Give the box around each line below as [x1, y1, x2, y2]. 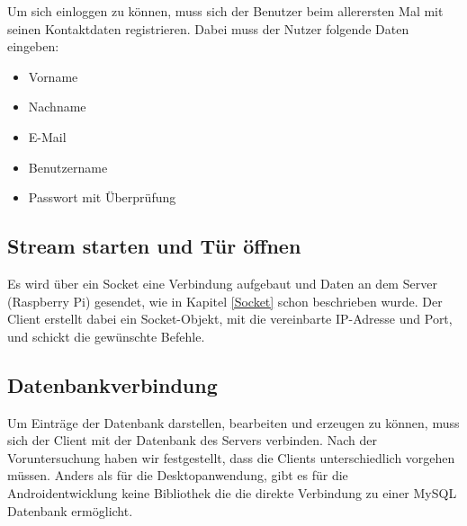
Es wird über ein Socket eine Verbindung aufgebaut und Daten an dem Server [7, 273, 437, 292]
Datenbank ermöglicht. [7, 501, 133, 520]
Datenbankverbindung [7, 370, 218, 398]
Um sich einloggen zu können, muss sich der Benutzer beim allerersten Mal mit [7, 2, 444, 20]
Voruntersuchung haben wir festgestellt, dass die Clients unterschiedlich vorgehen [7, 448, 455, 467]
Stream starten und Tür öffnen [7, 232, 301, 260]
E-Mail [28, 127, 67, 146]
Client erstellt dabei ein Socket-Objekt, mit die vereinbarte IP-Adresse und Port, [7, 309, 453, 328]
